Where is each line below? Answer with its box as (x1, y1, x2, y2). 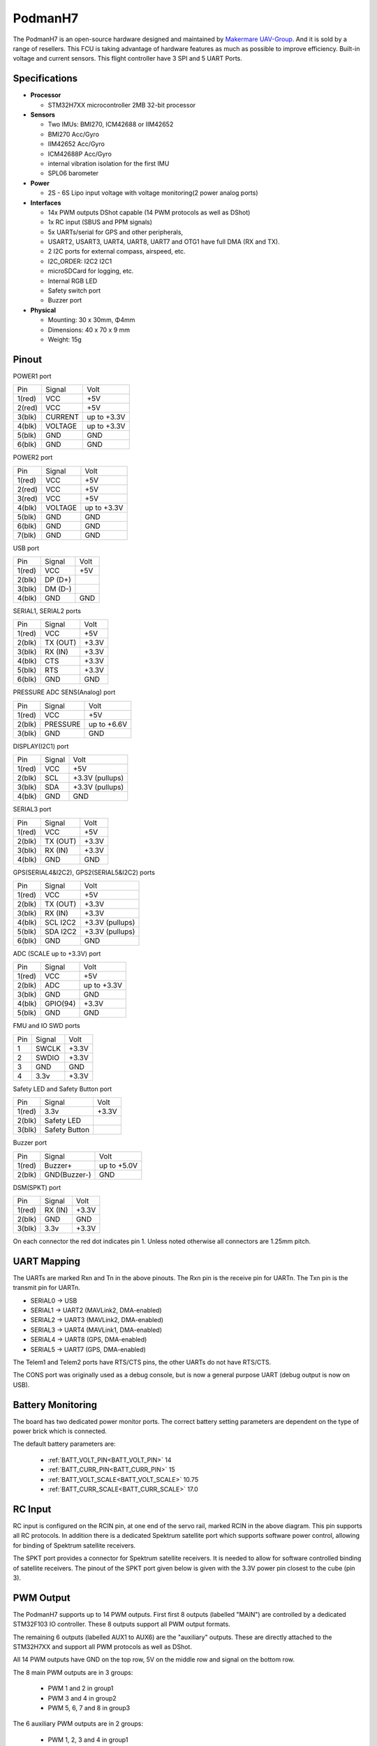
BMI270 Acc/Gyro (47, 130, 100, 138)
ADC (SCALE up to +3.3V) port (13, 950, 101, 958)
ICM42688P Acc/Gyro (47, 149, 112, 158)
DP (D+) (44, 575, 71, 585)
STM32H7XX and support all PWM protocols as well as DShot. (13, 1642, 192, 1651)
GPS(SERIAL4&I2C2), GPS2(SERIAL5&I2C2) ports (13, 868, 155, 876)
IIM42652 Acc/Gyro (47, 140, 105, 148)
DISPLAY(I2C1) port (13, 742, 69, 750)
